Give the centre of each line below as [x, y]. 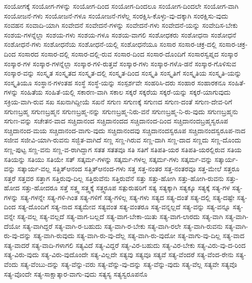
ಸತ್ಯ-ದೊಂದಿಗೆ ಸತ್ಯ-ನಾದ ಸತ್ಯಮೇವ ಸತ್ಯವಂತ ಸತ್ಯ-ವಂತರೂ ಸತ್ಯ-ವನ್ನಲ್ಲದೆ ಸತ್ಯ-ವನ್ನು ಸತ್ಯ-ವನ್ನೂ [124, 207]
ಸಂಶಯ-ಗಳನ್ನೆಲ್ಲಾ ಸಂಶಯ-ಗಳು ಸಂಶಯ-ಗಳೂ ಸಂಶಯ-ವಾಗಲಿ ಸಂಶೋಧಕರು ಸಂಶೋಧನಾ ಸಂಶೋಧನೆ [120, 34]
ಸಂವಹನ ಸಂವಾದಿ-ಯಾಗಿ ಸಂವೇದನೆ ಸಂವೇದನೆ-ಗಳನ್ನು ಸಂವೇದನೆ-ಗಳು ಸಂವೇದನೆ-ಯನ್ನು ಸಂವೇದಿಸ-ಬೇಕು [121, 25]
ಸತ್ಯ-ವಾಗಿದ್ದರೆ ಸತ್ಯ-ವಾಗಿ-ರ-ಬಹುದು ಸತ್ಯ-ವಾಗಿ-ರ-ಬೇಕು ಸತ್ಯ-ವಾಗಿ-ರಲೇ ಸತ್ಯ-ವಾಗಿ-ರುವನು [123, 226]
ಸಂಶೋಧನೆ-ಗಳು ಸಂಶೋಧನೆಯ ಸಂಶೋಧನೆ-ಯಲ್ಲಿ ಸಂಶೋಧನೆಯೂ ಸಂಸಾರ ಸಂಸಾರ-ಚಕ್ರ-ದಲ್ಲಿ [110, 44]
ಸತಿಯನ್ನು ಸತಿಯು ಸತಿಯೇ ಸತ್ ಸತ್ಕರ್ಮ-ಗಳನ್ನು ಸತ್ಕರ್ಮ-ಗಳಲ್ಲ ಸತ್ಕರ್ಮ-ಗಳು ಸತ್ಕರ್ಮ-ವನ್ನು [108, 159]
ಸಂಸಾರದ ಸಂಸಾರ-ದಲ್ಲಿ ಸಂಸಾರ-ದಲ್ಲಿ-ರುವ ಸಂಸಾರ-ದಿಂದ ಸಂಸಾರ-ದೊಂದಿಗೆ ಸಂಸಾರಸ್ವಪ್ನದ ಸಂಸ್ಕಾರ [128, 53]
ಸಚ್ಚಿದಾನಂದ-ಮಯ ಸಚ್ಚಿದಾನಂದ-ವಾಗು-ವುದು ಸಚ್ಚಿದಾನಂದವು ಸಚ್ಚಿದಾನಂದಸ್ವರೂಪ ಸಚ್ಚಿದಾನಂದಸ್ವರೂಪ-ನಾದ [125, 130]
